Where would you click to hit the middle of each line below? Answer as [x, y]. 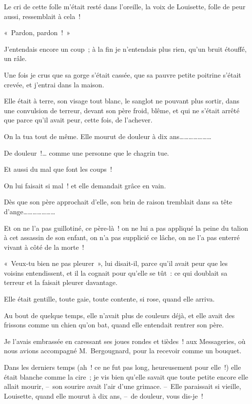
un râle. [15, 58]
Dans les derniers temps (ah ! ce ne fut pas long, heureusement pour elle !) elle [123, 367]
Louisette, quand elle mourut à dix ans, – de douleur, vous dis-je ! [104, 395]
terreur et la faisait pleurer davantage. [61, 282]
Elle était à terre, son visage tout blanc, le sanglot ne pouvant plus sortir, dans [122, 101]
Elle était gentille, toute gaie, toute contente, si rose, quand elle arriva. [109, 299]
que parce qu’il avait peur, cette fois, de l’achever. [78, 120]
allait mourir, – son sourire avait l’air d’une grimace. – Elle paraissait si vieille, [123, 386]
